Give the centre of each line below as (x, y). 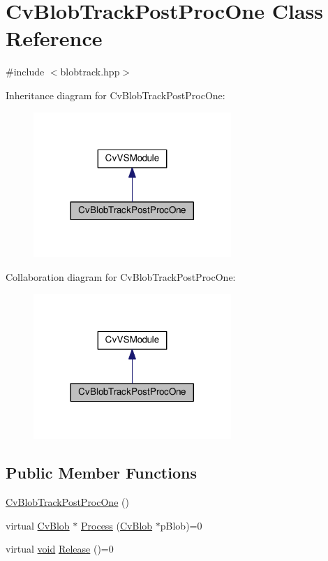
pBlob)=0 (181, 525)
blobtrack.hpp (90, 72)
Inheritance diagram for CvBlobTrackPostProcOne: (115, 95)
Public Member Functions (101, 473)
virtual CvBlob (38, 525)
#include (25, 72)
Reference (54, 38)
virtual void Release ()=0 (60, 549)
